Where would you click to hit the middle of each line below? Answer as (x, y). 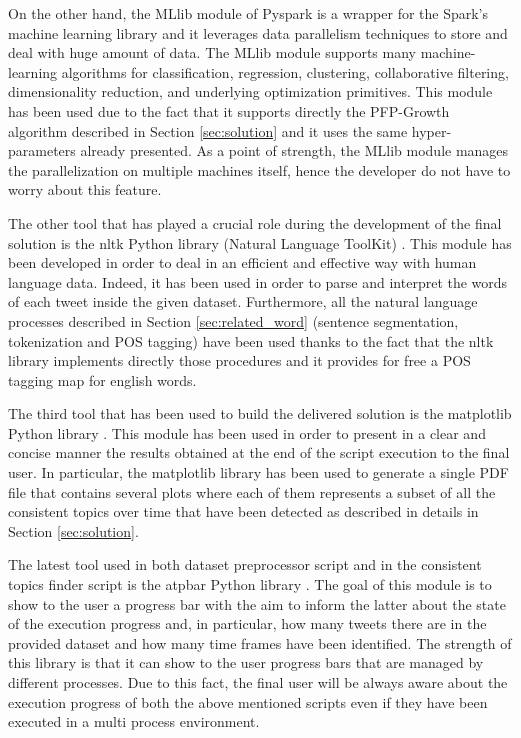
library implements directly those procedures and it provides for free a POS (239, 360)
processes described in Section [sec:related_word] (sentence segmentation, (233, 320)
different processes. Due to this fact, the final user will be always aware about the (258, 682)
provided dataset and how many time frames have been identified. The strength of (260, 642)
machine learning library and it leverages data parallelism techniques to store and (258, 32)
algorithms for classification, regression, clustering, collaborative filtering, (285, 71)
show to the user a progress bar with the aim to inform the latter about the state (257, 603)
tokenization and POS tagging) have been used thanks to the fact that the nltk (251, 340)
